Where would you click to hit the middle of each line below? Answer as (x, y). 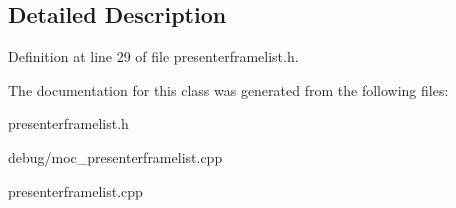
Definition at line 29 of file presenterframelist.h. (153, 56)
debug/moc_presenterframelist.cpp (115, 156)
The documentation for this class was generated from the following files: (228, 89)
